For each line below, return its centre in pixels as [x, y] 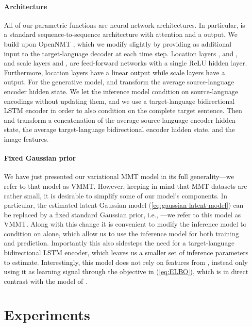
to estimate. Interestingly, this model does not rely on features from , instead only [126, 262]
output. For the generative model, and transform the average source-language [119, 82]
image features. [26, 139]
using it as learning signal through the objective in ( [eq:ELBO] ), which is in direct [126, 271]
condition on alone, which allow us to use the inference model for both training [122, 233]
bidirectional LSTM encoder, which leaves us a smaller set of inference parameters [126, 253]
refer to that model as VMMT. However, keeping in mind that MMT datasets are [126, 186]
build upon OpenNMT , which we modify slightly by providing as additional [118, 43]
